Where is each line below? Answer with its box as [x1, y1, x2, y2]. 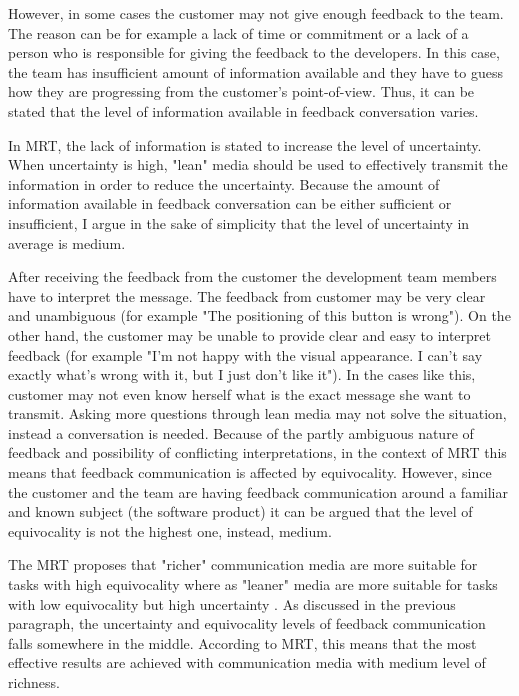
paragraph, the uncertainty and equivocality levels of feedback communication [8, 613, 486, 634]
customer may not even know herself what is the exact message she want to [8, 383, 471, 404]
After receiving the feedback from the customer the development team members [8, 266, 497, 287]
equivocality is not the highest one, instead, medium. [8, 520, 332, 541]
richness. [8, 672, 60, 692]
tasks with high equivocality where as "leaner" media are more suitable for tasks [8, 574, 498, 595]
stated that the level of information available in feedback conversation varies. [8, 100, 479, 121]
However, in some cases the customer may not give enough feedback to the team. [8, 3, 504, 23]
